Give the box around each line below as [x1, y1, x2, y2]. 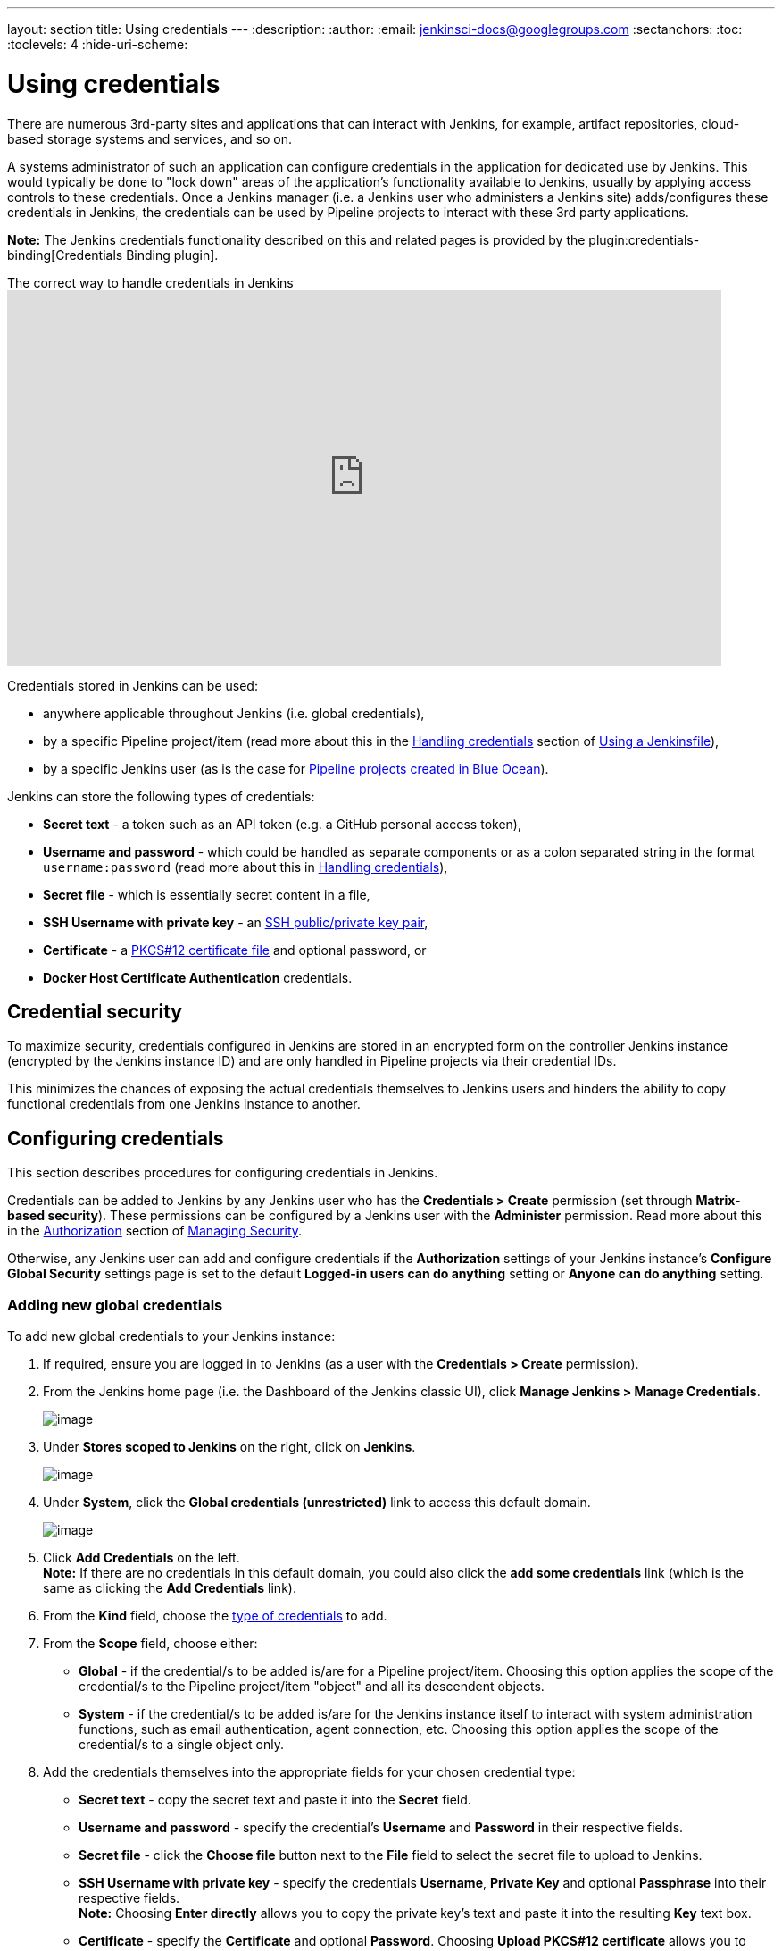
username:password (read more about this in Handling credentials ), [43, 858, 448, 875]
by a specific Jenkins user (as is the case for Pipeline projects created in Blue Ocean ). [43, 760, 549, 776]
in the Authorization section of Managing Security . [7, 1223, 303, 1239]
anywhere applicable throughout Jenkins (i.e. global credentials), [43, 705, 425, 721]
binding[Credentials [7, 247, 123, 263]
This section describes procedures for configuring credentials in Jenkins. [7, 1165, 438, 1181]
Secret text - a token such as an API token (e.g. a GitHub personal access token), [43, 816, 521, 832]
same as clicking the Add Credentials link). [43, 1579, 296, 1595]
